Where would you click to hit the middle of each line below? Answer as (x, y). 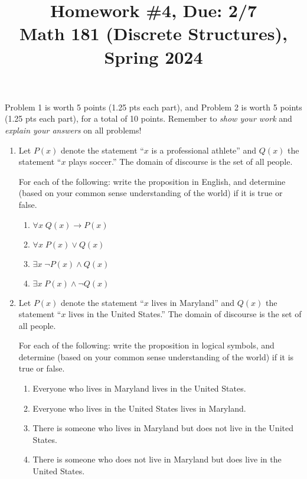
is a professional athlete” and (204, 150)
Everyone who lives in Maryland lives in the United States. (139, 388)
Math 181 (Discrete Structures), (153, 33)
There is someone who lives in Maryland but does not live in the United (163, 428)
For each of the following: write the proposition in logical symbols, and (146, 345)
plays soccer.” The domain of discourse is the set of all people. (181, 162)
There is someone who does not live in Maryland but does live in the (157, 459)
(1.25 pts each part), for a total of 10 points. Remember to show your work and (148, 118)
